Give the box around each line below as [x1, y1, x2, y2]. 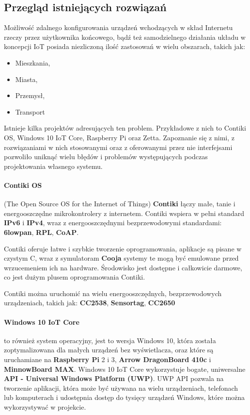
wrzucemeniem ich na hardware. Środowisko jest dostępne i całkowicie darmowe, [4, 262, 242, 272]
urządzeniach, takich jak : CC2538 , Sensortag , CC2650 [4, 298, 175, 308]
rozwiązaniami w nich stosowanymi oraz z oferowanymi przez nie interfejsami [4, 142, 233, 152]
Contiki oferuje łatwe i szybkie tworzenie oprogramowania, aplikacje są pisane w [4, 243, 242, 253]
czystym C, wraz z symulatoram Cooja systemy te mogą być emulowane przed [4, 253, 239, 263]
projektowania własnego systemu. [4, 161, 103, 171]
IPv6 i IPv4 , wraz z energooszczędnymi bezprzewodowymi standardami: [4, 217, 222, 228]
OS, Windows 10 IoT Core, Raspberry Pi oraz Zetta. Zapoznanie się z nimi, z [4, 132, 234, 142]
